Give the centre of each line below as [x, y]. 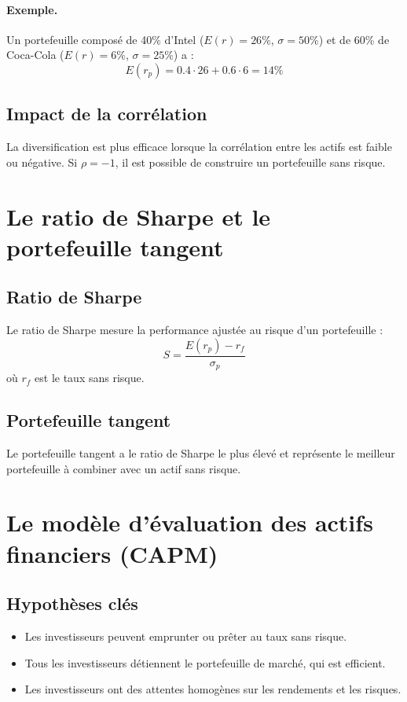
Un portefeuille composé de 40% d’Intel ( [105, 39]
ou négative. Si [42, 162]
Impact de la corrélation [107, 114]
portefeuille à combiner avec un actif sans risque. [124, 468]
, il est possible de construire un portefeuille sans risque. [250, 162]
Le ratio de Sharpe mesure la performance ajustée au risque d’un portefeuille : [195, 330]
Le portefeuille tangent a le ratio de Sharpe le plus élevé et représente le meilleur [201, 453]
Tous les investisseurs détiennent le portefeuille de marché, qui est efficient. [205, 662]
